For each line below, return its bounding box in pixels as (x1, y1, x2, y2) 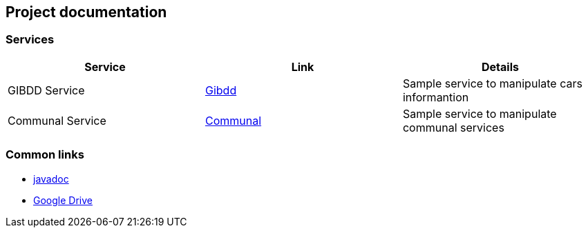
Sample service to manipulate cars (402, 76, 582, 90)
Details (482, 59, 519, 74)
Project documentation (6, 3, 167, 21)
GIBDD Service (8, 83, 85, 97)
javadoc (33, 172, 69, 185)
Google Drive (33, 194, 93, 206)
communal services (402, 120, 504, 134)
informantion (402, 90, 469, 104)
